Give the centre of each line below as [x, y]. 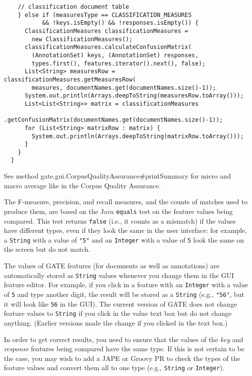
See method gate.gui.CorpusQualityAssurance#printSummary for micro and [118, 176]
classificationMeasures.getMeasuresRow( [70, 79]
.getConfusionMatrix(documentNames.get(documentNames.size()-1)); [114, 120]
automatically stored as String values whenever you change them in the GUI [119, 275]
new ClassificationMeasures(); [82, 39]
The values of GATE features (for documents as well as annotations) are [112, 266]
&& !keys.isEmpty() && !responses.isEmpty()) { [120, 23]
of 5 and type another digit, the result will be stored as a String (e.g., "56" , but [124, 294]
